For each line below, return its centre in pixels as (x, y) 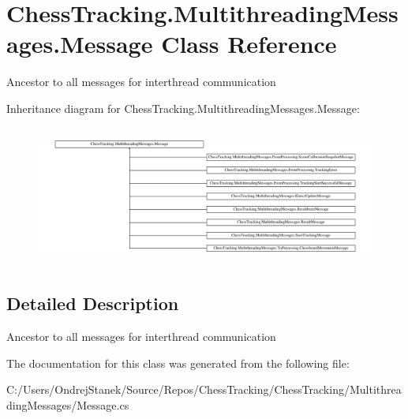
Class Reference (249, 44)
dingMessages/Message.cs (68, 404)
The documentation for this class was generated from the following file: (178, 363)
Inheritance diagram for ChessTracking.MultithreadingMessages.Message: (183, 108)
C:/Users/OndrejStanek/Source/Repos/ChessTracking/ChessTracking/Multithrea (204, 389)
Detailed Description (93, 303)
